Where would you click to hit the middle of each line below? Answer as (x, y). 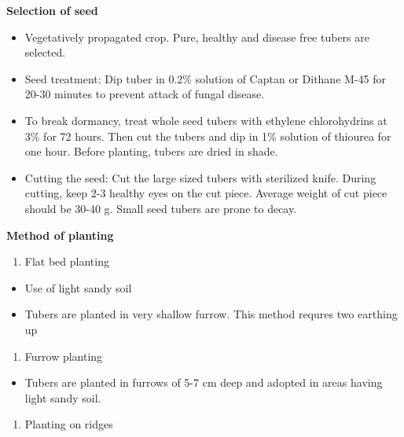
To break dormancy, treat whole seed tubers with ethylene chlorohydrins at (206, 120)
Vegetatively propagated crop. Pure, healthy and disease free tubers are (197, 37)
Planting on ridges (69, 424)
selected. (45, 52)
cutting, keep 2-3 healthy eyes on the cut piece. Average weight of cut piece (206, 193)
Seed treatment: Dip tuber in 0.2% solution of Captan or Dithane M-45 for (205, 78)
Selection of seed (52, 10)
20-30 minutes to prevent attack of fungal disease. (145, 94)
